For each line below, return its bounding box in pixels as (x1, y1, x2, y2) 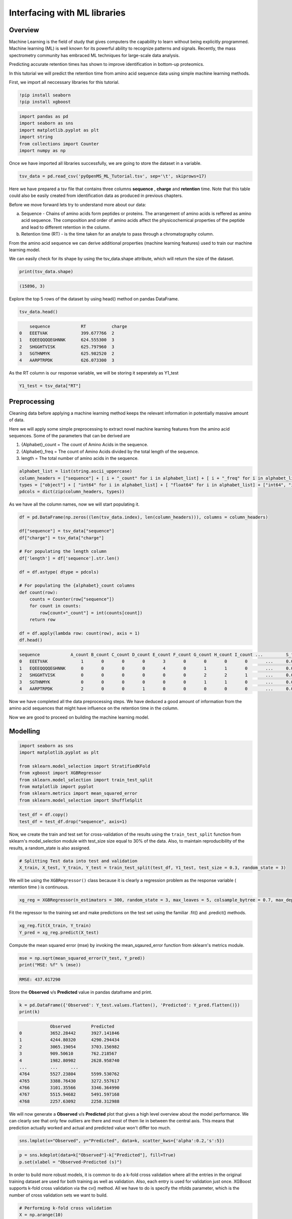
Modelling (9, 727, 40, 735)
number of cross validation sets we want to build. (9, 1192, 108, 1198)
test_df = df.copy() (19, 812, 68, 818)
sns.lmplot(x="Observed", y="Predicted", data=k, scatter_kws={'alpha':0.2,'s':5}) (19, 1138, 225, 1143)
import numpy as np (19, 148, 66, 153)
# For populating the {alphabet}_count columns (19, 583, 135, 589)
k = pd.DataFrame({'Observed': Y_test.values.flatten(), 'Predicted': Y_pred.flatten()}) (19, 1002, 240, 1008)
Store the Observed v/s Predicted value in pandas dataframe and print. (9, 989, 153, 995)
